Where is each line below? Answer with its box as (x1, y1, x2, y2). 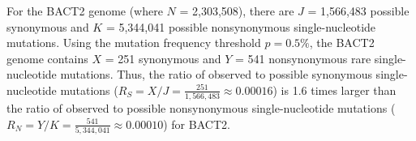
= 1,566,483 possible (307, 2, 410, 19)
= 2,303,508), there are (179, 2, 294, 19)
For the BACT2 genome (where (6, 2, 163, 19)
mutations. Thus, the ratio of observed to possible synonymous (60, 66, 372, 83)
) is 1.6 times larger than (272, 81, 397, 98)
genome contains (6, 49, 88, 66)
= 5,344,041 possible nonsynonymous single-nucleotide (105, 18, 376, 35)
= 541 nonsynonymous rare (235, 49, 371, 66)
